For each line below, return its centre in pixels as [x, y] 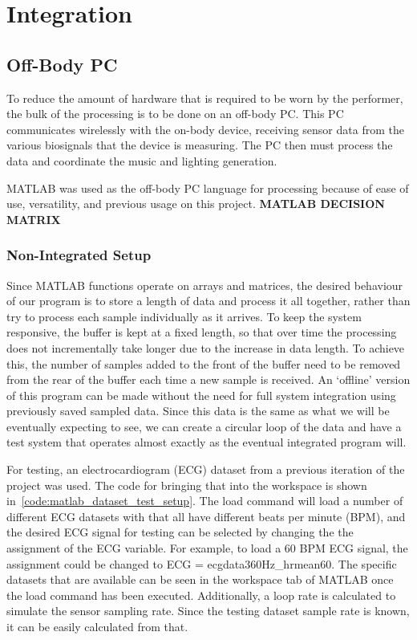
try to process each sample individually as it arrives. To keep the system [184, 316]
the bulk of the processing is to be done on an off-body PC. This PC [175, 114]
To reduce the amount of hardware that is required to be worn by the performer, [205, 98]
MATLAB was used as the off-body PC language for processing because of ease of [208, 188]
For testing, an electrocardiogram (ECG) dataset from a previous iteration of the [206, 469]
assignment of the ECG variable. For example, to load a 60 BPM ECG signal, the [207, 548]
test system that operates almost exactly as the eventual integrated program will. [206, 442]
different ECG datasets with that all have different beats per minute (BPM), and [206, 516]
